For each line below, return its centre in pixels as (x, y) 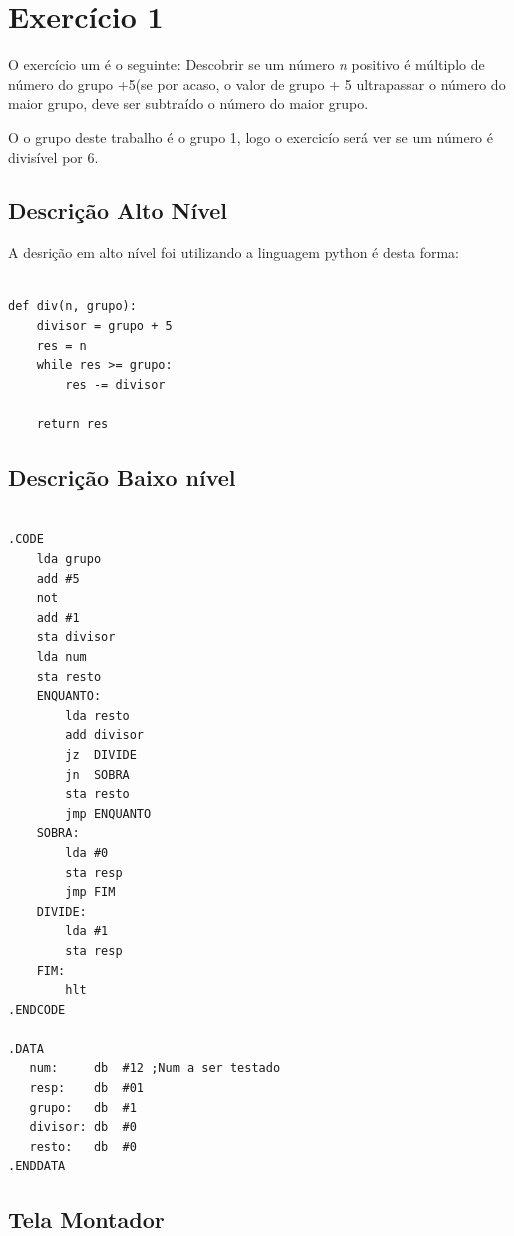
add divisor (105, 735)
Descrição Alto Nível (117, 210)
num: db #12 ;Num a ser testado (155, 1068)
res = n (61, 345)
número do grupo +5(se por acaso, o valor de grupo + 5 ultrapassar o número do (257, 83)
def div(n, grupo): (72, 306)
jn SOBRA (97, 774)
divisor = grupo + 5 (104, 326)
